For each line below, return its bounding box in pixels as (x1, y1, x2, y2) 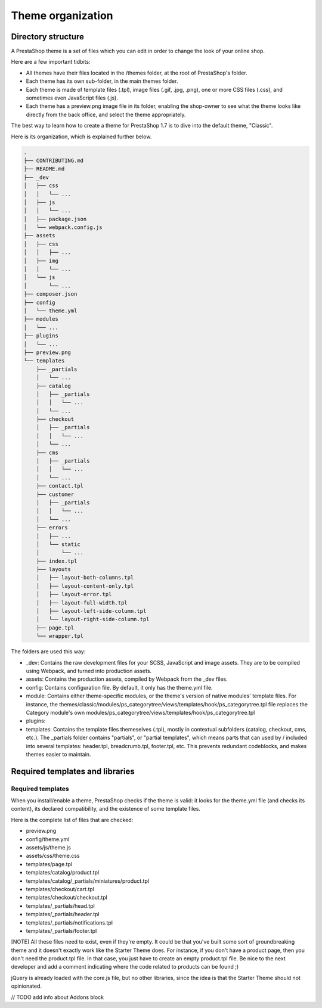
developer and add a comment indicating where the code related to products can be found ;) (11, 963, 239, 970)
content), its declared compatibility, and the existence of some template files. (11, 805, 201, 812)
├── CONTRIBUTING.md (23, 157, 83, 164)
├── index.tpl (36, 557, 78, 565)
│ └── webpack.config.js (23, 224, 103, 231)
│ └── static (36, 541, 80, 548)
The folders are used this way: (11, 648, 86, 655)
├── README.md (23, 166, 65, 172)
